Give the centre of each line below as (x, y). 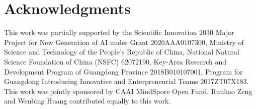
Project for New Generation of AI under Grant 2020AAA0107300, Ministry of (124, 42)
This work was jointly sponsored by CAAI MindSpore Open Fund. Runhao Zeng (128, 91)
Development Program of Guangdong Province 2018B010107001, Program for (123, 71)
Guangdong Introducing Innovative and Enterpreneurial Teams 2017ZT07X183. (126, 81)
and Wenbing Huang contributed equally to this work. (88, 101)
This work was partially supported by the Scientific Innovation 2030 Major (119, 32)
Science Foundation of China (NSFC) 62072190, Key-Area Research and (115, 61)
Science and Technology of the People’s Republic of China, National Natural (122, 52)
